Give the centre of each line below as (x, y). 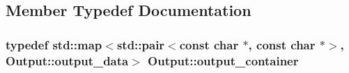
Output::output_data (67, 60)
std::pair (141, 44)
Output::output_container (223, 60)
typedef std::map (54, 44)
